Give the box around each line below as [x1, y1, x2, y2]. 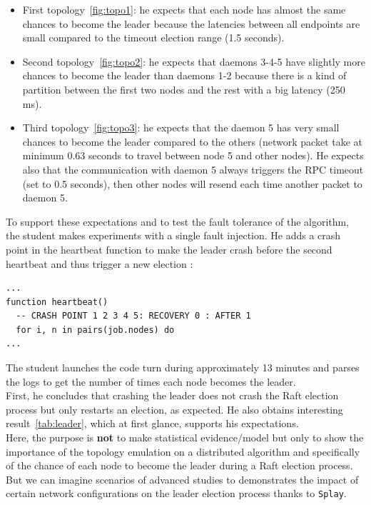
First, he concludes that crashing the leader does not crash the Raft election [6, 388, 339, 403]
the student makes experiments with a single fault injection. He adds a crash [6, 228, 341, 243]
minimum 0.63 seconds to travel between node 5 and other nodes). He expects [22, 148, 364, 163]
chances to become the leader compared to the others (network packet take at [22, 134, 363, 149]
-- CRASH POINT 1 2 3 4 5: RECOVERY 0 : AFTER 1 [16, 311, 251, 321]
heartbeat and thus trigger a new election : [6, 256, 193, 271]
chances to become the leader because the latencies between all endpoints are [22, 16, 360, 31]
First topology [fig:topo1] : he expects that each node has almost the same [22, 2, 346, 16]
